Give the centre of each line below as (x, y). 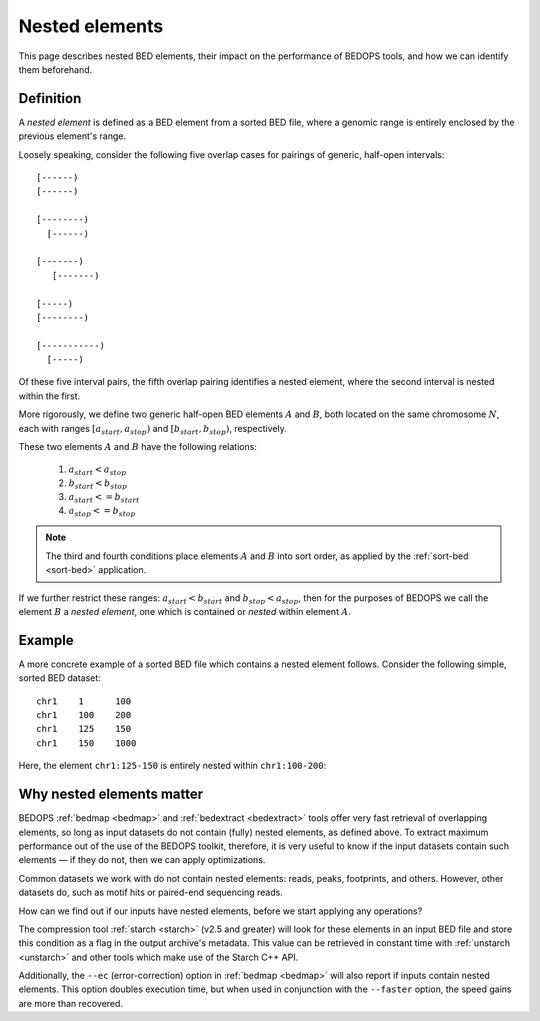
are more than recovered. (71, 1003)
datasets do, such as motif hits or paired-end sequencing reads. (151, 892)
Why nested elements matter (111, 794)
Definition (50, 98)
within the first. (49, 396)
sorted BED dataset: (60, 678)
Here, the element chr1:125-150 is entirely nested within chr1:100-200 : (172, 766)
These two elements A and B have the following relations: (137, 447)
